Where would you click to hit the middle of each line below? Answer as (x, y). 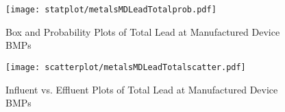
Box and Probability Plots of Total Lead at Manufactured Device (143, 31)
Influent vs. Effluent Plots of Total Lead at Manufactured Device (142, 89)
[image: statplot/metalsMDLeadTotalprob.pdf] (111, 10)
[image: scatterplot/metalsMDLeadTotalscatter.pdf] (126, 67)
